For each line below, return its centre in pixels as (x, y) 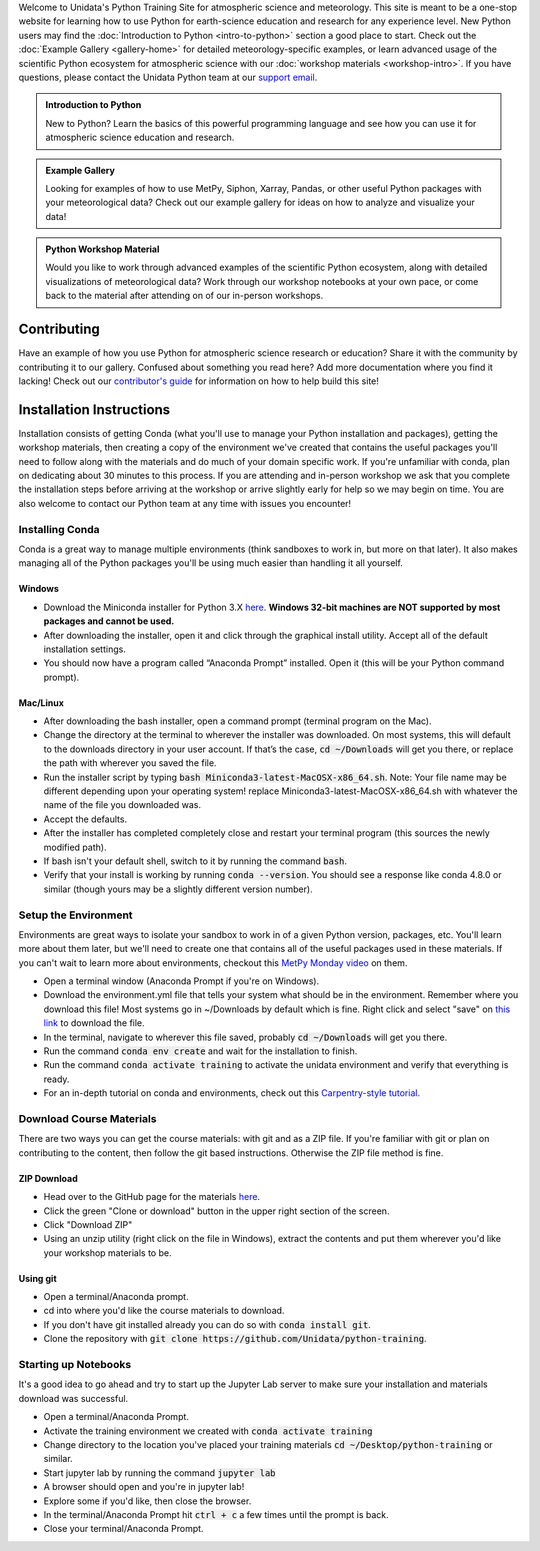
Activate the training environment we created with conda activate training (208, 1431)
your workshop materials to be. (107, 1252)
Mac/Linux (41, 702)
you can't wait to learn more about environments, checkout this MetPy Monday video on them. (213, 962)
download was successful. (73, 1398)
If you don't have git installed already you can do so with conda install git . (207, 1324)
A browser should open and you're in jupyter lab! (144, 1487)
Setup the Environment (76, 915)
